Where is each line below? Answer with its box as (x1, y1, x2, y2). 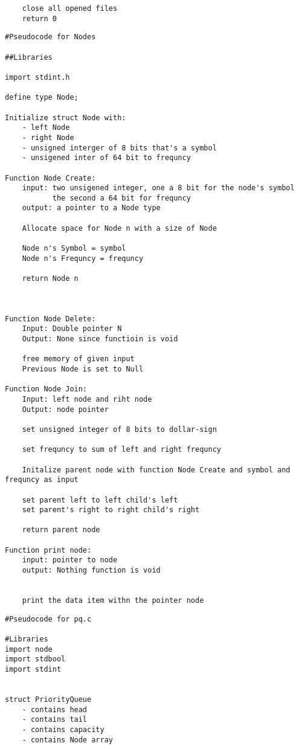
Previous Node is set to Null (22, 364, 144, 373)
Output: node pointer (22, 405, 109, 414)
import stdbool (5, 655, 66, 664)
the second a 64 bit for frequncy (52, 193, 191, 202)
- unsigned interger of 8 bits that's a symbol (22, 143, 217, 152)
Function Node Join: (5, 385, 88, 394)
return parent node (22, 526, 100, 535)
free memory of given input (22, 355, 135, 364)
